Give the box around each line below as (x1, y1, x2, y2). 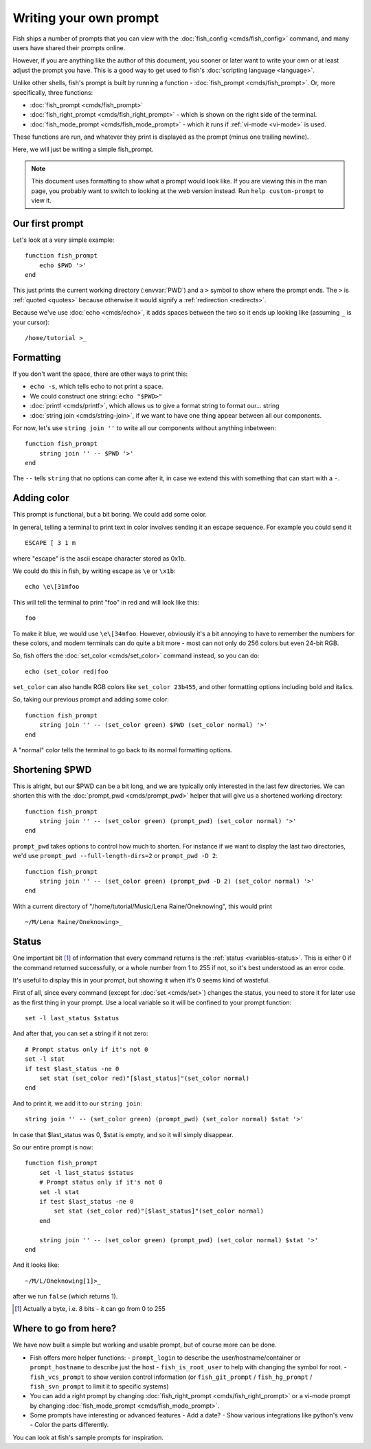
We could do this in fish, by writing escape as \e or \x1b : (12, 567, 176, 575)
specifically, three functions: (12, 88, 93, 96)
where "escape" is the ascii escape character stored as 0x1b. (12, 554, 186, 563)
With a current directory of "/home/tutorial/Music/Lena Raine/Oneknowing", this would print (12, 902, 273, 910)
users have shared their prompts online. (12, 43, 126, 52)
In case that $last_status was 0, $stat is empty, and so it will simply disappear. (12, 1130, 234, 1138)
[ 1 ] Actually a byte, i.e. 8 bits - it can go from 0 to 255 (14, 1305, 166, 1313)
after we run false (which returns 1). (12, 1292, 118, 1301)
